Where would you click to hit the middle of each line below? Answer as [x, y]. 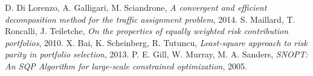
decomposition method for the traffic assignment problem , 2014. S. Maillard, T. [150, 19]
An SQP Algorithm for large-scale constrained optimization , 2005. [126, 66]
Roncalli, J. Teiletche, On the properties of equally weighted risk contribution [147, 31]
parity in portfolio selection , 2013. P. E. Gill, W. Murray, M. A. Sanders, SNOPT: [156, 54]
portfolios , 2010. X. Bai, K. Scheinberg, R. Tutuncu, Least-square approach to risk [156, 42]
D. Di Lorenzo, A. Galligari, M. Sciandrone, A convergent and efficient [136, 7]
